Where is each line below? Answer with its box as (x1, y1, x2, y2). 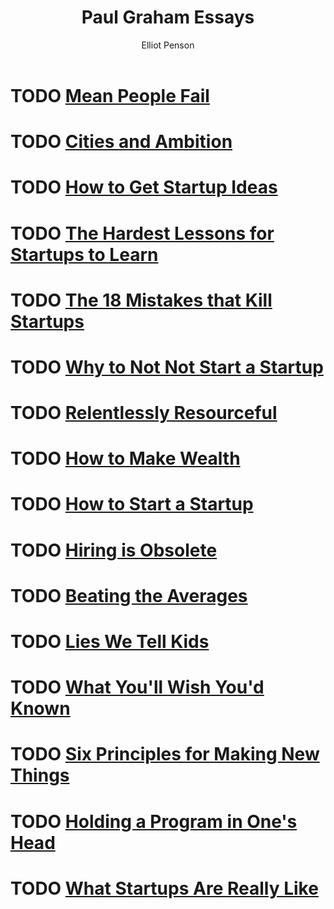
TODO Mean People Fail (10, 84, 210, 107)
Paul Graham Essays (81, 6, 255, 29)
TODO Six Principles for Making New (10, 743, 320, 766)
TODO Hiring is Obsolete (10, 539, 218, 561)
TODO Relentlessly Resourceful (10, 402, 278, 425)
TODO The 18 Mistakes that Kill (10, 289, 273, 311)
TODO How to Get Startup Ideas (10, 176, 278, 199)
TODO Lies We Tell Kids (10, 631, 210, 653)
